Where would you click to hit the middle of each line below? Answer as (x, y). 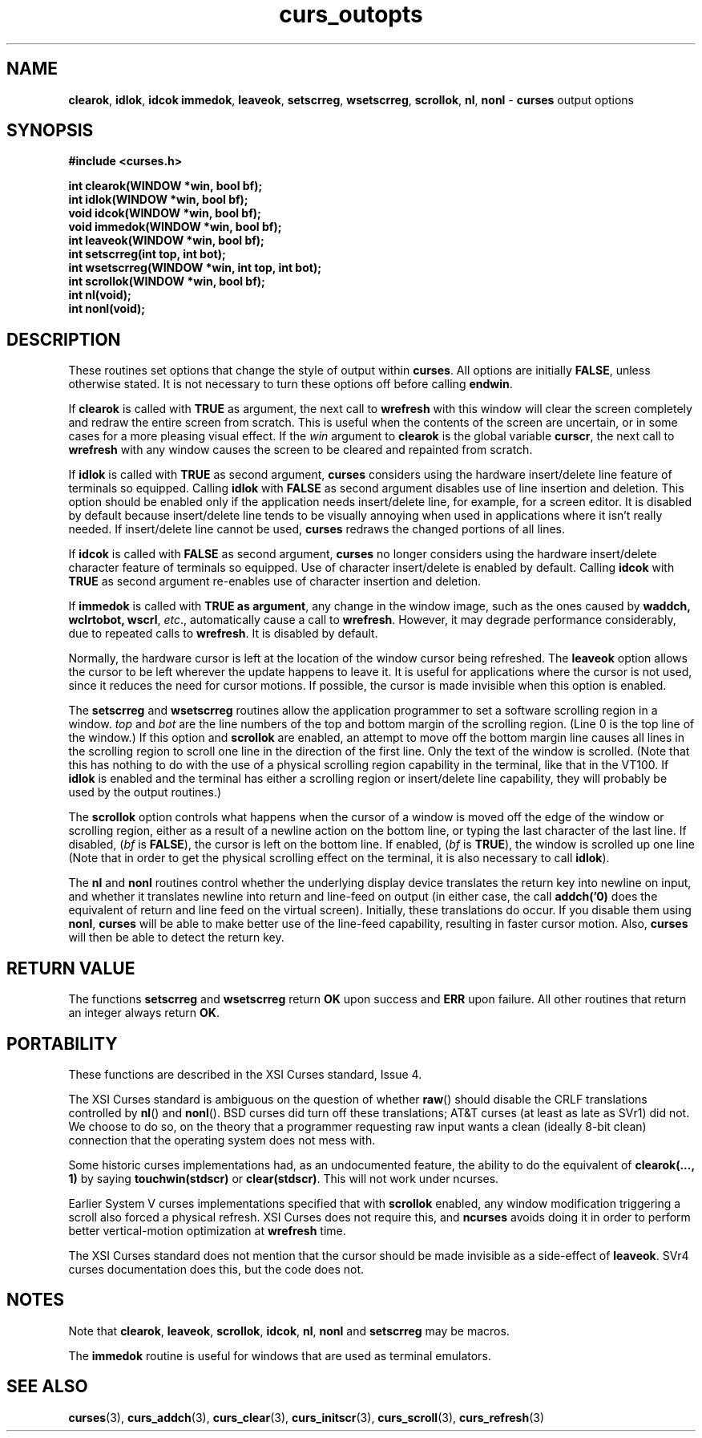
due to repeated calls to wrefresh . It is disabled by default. (223, 634)
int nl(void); (100, 295)
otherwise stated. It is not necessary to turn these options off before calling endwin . (290, 384)
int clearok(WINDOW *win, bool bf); (165, 186)
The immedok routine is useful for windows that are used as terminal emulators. (280, 1355)
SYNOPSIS (50, 131)
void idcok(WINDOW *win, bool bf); (165, 213)
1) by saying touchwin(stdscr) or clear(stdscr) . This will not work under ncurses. (284, 1178)
